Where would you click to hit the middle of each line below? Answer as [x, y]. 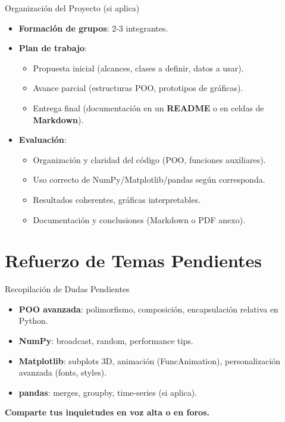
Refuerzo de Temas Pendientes [133, 260]
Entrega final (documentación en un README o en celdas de [148, 107]
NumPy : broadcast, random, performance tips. [106, 341]
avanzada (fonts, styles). [63, 372]
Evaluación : [43, 140]
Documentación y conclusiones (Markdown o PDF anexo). [139, 219]
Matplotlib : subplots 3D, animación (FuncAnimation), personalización [150, 360]
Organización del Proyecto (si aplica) [72, 8]
